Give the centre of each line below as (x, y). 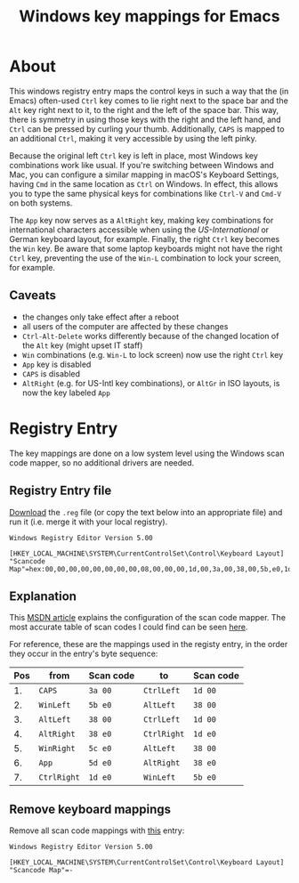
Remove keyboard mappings (90, 809)
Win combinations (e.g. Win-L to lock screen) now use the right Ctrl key (153, 354)
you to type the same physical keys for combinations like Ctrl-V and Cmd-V (145, 193)
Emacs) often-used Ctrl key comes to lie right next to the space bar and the (149, 101)
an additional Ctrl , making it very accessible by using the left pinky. (133, 138)
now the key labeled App (66, 393)
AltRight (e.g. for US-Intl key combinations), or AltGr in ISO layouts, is (151, 383)
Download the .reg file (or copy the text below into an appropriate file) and (146, 512)
